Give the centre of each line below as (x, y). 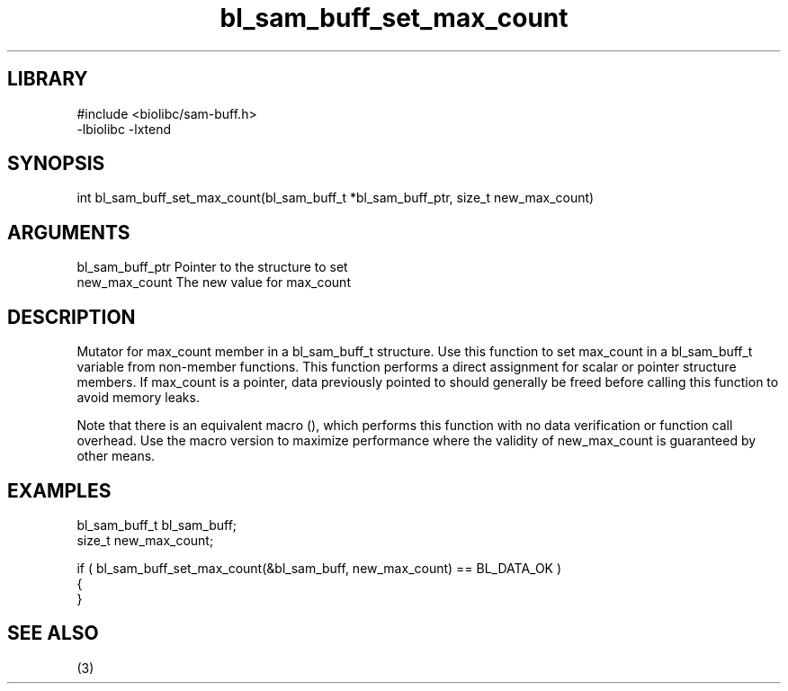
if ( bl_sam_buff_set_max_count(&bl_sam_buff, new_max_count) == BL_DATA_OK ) (319, 568)
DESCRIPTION (72, 317)
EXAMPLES (59, 490)
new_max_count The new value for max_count (214, 283)
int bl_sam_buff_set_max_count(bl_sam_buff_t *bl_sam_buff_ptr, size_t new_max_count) (336, 198)
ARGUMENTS (69, 232)
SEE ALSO (53, 633)
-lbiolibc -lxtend (124, 129)
